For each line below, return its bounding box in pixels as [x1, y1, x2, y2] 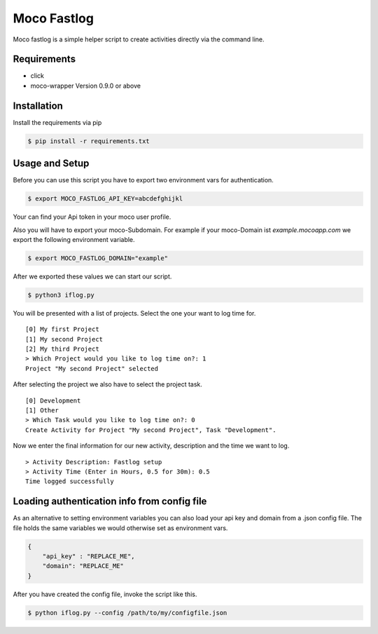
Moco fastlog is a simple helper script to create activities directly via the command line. [13, 35, 265, 43]
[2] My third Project [25, 345, 99, 353]
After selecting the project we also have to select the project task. [13, 380, 203, 389]
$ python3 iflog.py [27, 291, 94, 299]
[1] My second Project [25, 335, 104, 343]
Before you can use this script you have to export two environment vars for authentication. [13, 176, 274, 184]
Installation [13, 100, 63, 112]
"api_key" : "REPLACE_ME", [42, 553, 136, 560]
